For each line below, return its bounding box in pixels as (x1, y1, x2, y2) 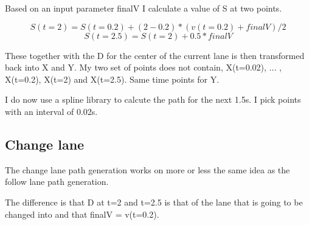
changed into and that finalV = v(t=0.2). (5, 207, 159, 220)
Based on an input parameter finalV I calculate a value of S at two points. (5, 2, 282, 14)
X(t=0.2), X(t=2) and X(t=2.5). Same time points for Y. (5, 72, 220, 85)
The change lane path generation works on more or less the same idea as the (5, 163, 290, 176)
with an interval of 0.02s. (5, 105, 98, 117)
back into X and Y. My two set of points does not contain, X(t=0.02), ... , (5, 61, 282, 74)
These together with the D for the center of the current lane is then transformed (5, 49, 305, 61)
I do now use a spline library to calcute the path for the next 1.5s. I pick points (5, 93, 301, 106)
